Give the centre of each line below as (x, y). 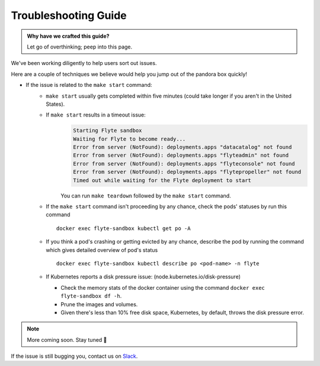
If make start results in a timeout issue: (96, 115)
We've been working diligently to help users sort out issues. (84, 63)
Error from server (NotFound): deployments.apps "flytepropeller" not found (187, 172)
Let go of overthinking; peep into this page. (80, 47)
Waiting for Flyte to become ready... (129, 139)
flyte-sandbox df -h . (91, 296)
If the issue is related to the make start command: (89, 85)
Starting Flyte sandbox (108, 131)
